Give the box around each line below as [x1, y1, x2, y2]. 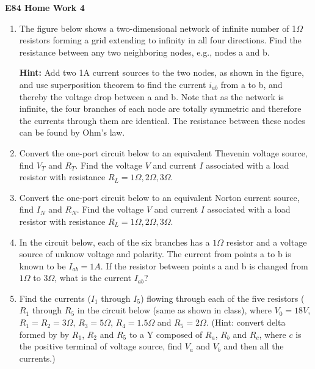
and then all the [223, 340, 284, 353]
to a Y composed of [129, 327, 203, 340]
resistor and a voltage [226, 235, 307, 248]
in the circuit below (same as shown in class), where [77, 304, 272, 316]
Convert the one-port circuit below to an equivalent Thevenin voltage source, [19, 146, 308, 159]
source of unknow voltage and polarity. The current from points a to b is [19, 247, 291, 260]
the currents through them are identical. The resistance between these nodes [19, 114, 305, 126]
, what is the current [54, 271, 131, 284]
